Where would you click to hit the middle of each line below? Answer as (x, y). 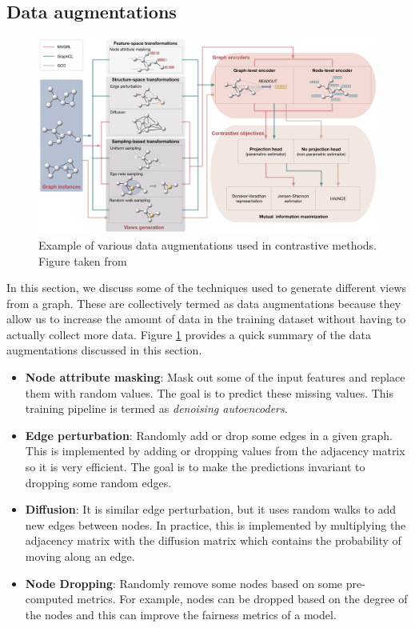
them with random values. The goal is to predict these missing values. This (209, 392)
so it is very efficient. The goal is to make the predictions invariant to (195, 467)
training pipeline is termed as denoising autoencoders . (156, 408)
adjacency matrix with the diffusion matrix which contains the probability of (213, 540)
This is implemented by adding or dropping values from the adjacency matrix (215, 451)
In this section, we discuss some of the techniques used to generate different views (207, 288)
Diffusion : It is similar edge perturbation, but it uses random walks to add (211, 509)
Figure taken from (83, 260)
